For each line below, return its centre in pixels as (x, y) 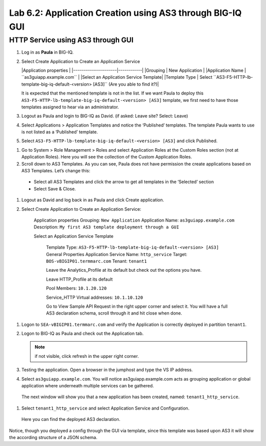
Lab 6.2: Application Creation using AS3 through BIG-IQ (125, 13)
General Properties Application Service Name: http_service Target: (116, 254)
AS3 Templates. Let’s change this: (56, 171)
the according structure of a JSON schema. (53, 437)
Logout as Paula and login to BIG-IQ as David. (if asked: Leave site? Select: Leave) (105, 116)
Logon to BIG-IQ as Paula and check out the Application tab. (83, 334)
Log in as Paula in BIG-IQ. (48, 52)
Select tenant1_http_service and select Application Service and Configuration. (105, 408)
